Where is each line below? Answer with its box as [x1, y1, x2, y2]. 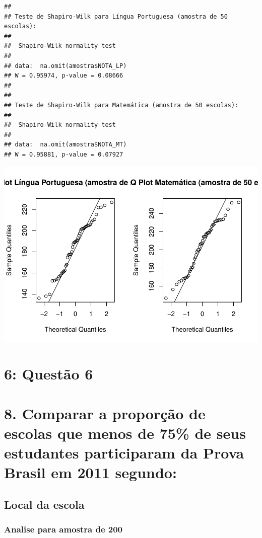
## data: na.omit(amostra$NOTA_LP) [4, 62, 127, 69]
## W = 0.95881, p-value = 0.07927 [4, 150, 123, 158]
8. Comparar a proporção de [4, 403, 206, 423]
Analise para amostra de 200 [4, 523, 123, 535]
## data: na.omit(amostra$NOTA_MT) [4, 141, 127, 148]
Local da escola [4, 496, 85, 512]
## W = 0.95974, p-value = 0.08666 [4, 72, 123, 80]
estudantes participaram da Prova [4, 442, 244, 463]
